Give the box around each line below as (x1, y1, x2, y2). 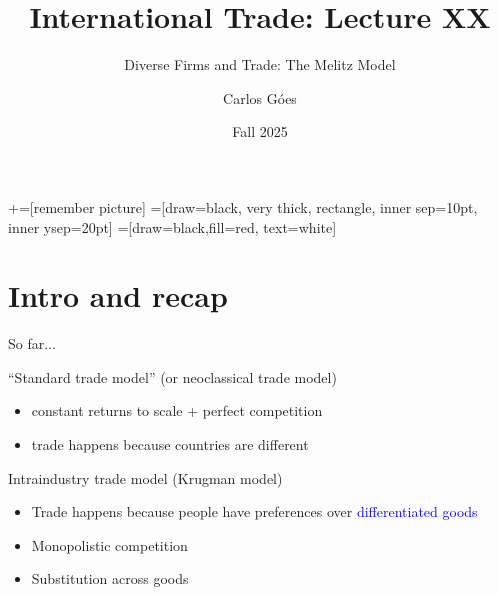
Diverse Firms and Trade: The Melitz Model (124, 54, 396, 75)
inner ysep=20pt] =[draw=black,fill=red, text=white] (8, 216, 337, 237)
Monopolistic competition (31, 534, 188, 555)
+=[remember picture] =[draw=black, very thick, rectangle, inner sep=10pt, (8, 196, 478, 217)
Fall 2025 (232, 121, 288, 142)
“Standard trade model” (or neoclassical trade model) (8, 366, 337, 387)
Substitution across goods (31, 568, 189, 589)
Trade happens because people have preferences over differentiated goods (31, 501, 478, 522)
